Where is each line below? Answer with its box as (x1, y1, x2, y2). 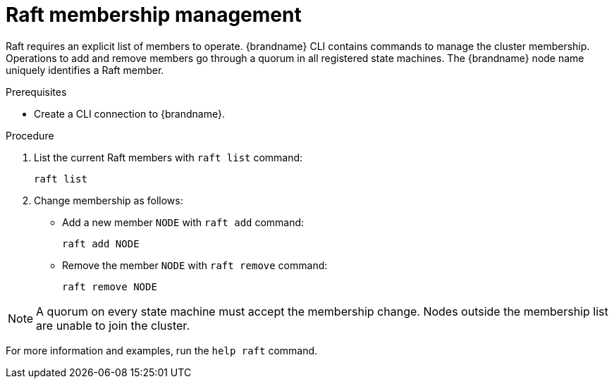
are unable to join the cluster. (36, 318, 190, 333)
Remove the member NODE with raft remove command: (62, 259, 328, 271)
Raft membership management (6, 3, 302, 27)
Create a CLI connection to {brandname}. (34, 107, 225, 120)
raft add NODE (62, 237, 140, 249)
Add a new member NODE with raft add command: (62, 216, 305, 228)
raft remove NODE (62, 280, 157, 292)
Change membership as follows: (34, 194, 183, 206)
